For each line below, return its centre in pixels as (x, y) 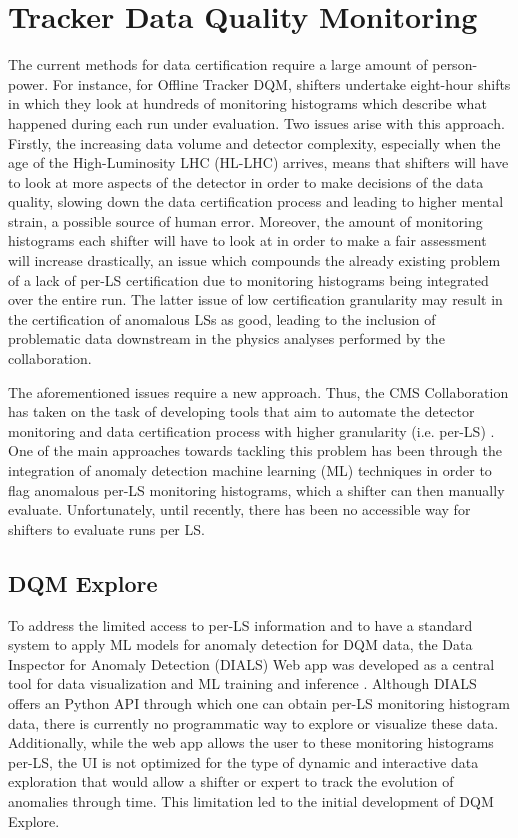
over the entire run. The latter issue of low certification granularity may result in (255, 299)
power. (28, 83)
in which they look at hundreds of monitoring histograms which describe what (247, 103)
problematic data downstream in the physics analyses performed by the (226, 338)
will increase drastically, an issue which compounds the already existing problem (254, 260)
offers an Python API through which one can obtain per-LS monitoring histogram (259, 702)
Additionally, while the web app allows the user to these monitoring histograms (251, 742)
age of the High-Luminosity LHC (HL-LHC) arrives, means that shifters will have (258, 162)
